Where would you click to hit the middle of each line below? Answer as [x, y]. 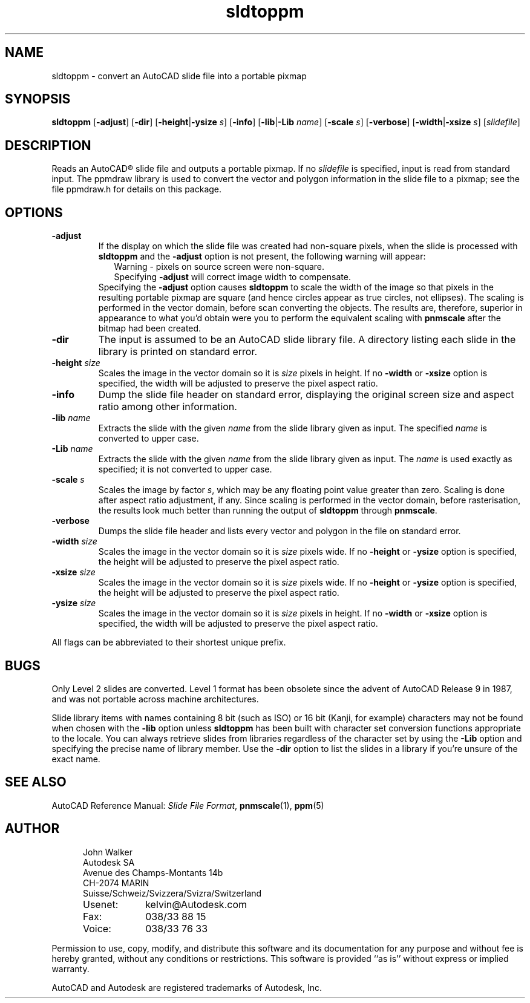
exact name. [76, 759]
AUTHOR [32, 829]
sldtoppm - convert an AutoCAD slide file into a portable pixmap [179, 76]
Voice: [97, 928]
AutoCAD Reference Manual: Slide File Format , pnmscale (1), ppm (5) [188, 805]
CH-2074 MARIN [116, 883]
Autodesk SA [109, 862]
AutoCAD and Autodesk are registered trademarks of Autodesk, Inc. [187, 987]
